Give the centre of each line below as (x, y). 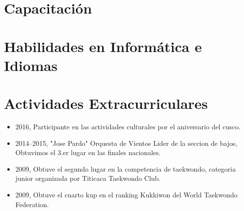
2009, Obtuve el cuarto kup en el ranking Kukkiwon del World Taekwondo (126, 195)
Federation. (32, 204)
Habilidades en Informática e (103, 46)
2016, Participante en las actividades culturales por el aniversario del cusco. (128, 127)
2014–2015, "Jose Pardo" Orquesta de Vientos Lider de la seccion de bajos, (126, 143)
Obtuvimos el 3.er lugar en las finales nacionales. (88, 152)
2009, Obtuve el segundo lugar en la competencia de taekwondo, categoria (125, 168)
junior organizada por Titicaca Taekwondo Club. (88, 178)
